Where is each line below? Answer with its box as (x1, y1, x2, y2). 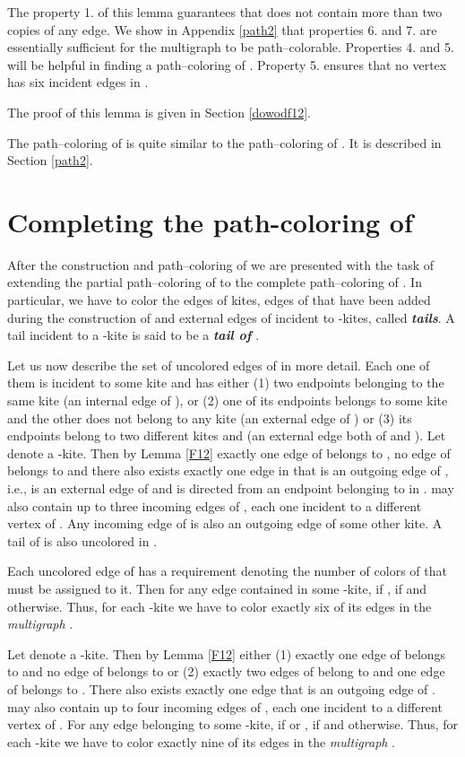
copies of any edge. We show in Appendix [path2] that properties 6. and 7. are (7, 20, 437, 39)
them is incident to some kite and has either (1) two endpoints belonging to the (7, 373, 444, 392)
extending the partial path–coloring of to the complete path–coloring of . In (7, 273, 422, 291)
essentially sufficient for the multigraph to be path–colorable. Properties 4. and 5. (7, 38, 454, 57)
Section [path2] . (7, 151, 93, 170)
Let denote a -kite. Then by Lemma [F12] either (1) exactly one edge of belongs (7, 644, 446, 663)
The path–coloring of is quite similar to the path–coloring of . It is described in (7, 133, 442, 152)
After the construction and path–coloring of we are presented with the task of (7, 255, 435, 274)
